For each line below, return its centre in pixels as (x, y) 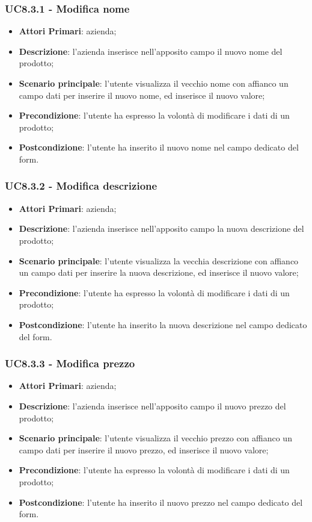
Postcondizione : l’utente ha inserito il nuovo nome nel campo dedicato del (159, 147)
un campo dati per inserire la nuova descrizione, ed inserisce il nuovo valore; (159, 272)
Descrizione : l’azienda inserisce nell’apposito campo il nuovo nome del (151, 51)
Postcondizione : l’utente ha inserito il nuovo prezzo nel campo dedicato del (161, 502)
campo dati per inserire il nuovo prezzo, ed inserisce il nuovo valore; (144, 449)
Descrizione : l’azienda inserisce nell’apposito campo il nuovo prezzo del (152, 405)
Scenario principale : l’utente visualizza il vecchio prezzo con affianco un (155, 438)
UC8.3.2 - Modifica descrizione (81, 186)
